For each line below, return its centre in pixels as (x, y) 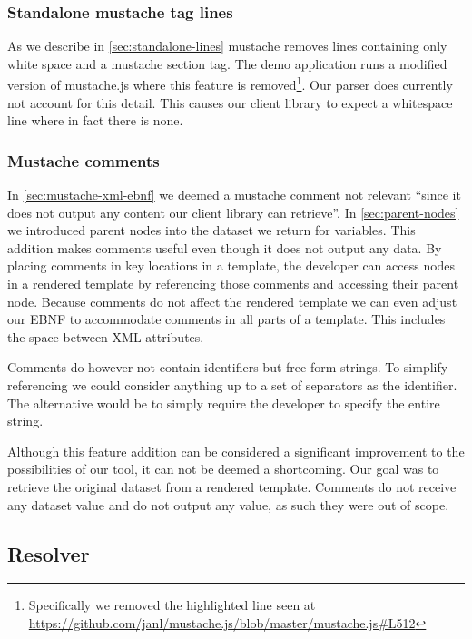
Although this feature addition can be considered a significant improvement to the (236, 451)
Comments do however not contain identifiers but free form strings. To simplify (228, 367)
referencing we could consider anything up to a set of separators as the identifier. (232, 385)
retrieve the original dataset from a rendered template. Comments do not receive (232, 486)
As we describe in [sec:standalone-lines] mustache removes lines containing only (227, 46)
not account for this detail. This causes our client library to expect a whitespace (230, 102)
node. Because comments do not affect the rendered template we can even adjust (232, 301)
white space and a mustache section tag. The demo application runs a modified (227, 63)
